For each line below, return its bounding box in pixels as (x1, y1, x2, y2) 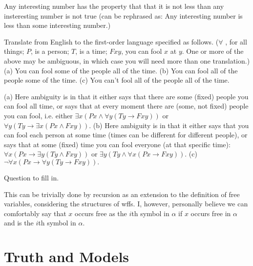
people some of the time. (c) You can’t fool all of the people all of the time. (4, 75, 230, 85)
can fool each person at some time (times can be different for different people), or (4, 130, 248, 140)
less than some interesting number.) (4, 20, 111, 30)
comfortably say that (4, 208, 66, 218)
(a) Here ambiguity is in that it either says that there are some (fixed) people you (4, 91, 249, 101)
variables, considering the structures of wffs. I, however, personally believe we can (4, 199, 248, 209)
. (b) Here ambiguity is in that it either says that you (89, 120, 249, 130)
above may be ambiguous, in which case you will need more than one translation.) (4, 55, 250, 66)
